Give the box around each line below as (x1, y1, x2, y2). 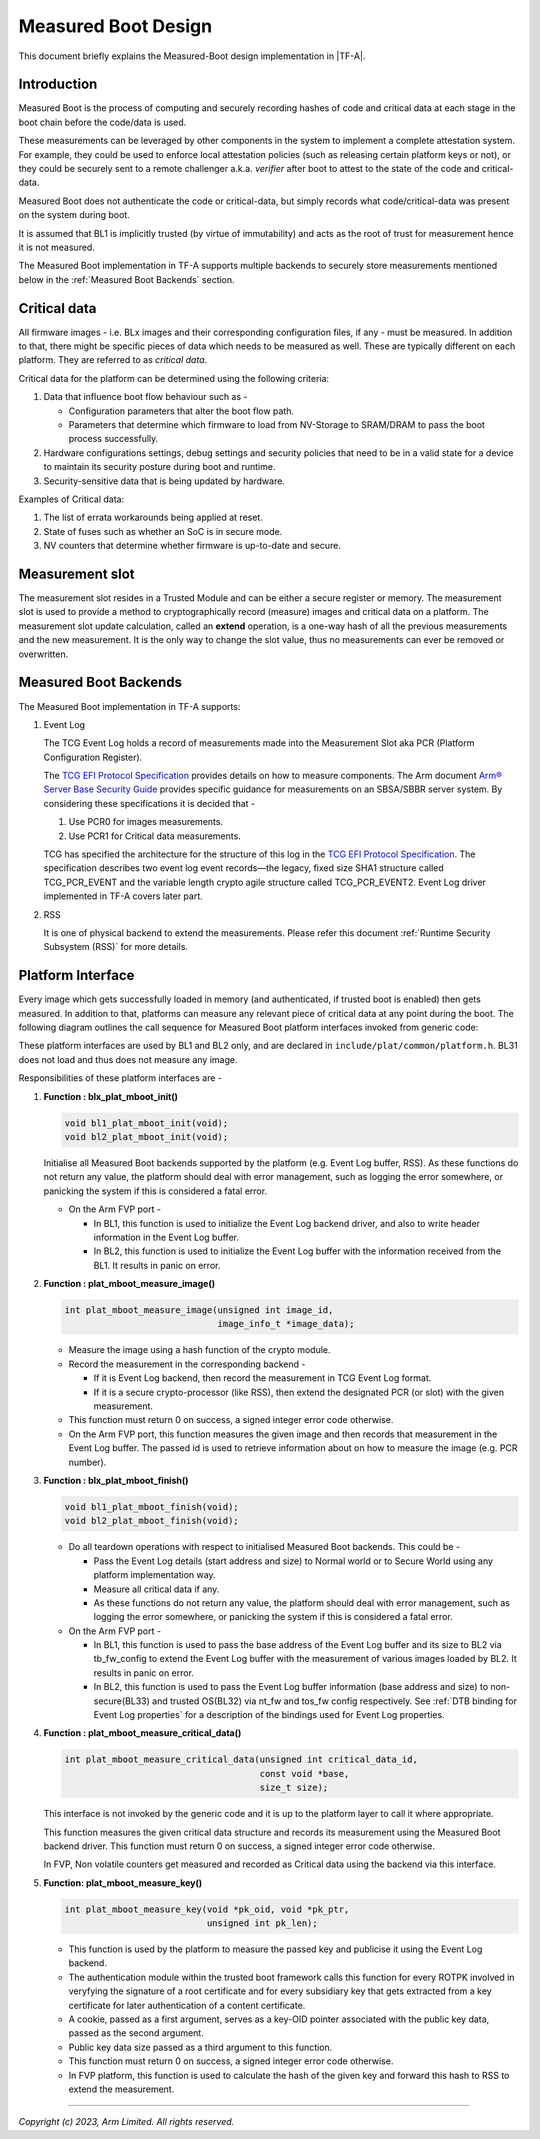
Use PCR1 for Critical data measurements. (68, 830, 242, 842)
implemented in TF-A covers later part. (43, 890, 204, 902)
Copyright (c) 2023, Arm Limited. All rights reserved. (18, 2116, 235, 2128)
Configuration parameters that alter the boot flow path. (68, 405, 295, 417)
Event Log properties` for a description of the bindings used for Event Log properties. (93, 1709, 445, 1721)
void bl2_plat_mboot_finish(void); (64, 1515, 239, 1527)
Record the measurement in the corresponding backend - (68, 1358, 306, 1370)
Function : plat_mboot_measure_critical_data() (43, 1727, 242, 1739)
